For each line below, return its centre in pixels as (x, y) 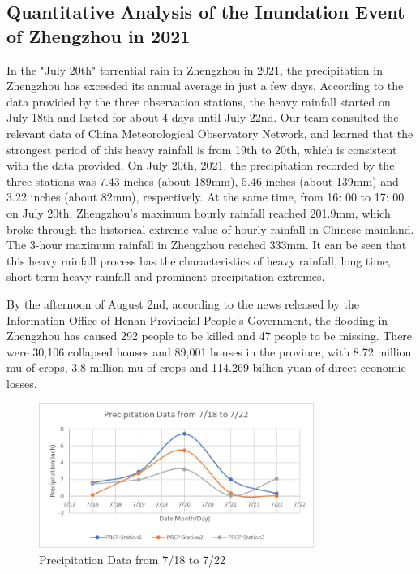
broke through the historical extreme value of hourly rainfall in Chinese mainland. (210, 229)
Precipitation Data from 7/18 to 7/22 (132, 559)
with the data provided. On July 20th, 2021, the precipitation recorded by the (201, 165)
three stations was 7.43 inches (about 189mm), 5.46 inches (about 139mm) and (203, 181)
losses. (22, 383)
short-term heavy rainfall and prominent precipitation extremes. (166, 276)
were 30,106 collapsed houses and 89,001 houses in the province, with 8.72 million (209, 351)
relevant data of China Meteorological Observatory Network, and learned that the (210, 133)
